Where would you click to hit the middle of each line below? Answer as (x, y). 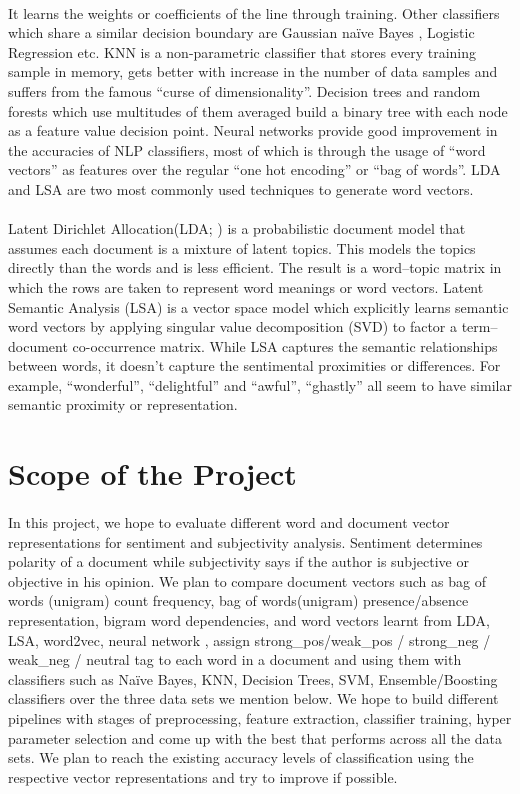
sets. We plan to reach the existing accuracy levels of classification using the (241, 757)
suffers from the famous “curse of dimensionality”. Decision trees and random (244, 90)
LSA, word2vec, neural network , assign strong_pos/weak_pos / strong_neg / (249, 639)
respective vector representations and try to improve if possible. (203, 776)
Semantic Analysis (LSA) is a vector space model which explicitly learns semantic (258, 306)
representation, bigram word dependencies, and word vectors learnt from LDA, (249, 620)
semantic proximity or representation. (123, 404)
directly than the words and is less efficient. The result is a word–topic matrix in (255, 267)
